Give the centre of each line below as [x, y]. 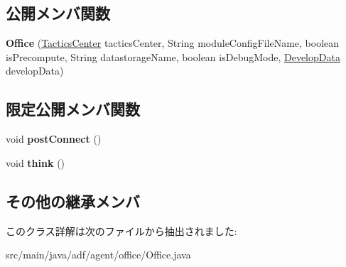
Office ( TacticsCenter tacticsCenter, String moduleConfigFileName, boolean [173, 43]
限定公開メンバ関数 [73, 109]
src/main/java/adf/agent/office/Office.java [98, 255]
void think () [36, 162]
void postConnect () [54, 139]
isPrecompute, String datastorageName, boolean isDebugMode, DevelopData [173, 56]
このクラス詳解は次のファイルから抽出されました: [121, 230]
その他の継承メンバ [73, 201]
